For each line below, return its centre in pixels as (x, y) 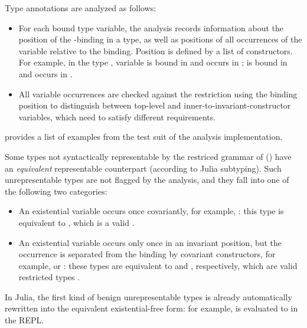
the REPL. (25, 320)
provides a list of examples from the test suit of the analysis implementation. (144, 137)
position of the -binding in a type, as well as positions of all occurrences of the (160, 39)
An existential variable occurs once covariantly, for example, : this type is (151, 211)
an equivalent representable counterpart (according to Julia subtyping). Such (143, 168)
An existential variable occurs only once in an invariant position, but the (150, 242)
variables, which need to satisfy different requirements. (117, 117)
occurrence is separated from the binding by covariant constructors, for (147, 254)
